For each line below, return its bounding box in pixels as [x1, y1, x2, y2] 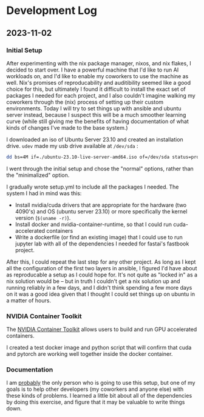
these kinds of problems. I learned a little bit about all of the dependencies [6, 392, 192, 399]
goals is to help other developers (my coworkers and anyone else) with [6, 385, 184, 393]
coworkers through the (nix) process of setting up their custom [6, 98, 164, 105]
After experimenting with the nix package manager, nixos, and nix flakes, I [6, 59, 191, 67]
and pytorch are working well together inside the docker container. [6, 350, 173, 358]
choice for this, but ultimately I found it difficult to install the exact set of [6, 85, 186, 93]
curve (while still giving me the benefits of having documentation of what [6, 118, 189, 125]
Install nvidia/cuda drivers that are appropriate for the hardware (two [15, 201, 187, 208]
